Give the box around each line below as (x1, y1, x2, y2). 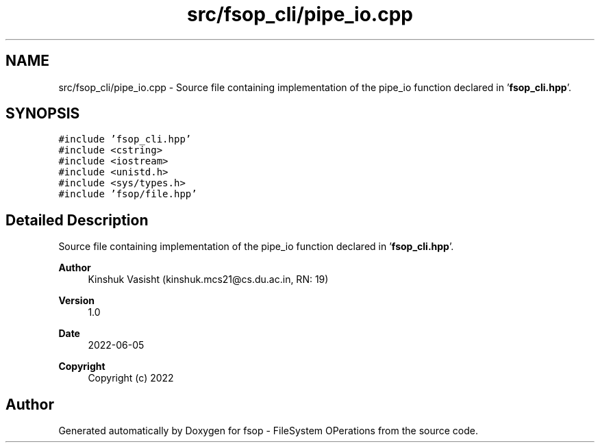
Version (58, 295, 95, 307)
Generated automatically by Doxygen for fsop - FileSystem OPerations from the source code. (58, 425, 479, 437)
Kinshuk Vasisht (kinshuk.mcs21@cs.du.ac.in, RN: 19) (88, 273, 329, 286)
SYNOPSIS (5, 105, 80, 123)
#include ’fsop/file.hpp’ (58, 188, 197, 200)
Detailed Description (5, 211, 149, 229)
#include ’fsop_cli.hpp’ (58, 134, 192, 145)
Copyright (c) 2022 (88, 372, 174, 384)
